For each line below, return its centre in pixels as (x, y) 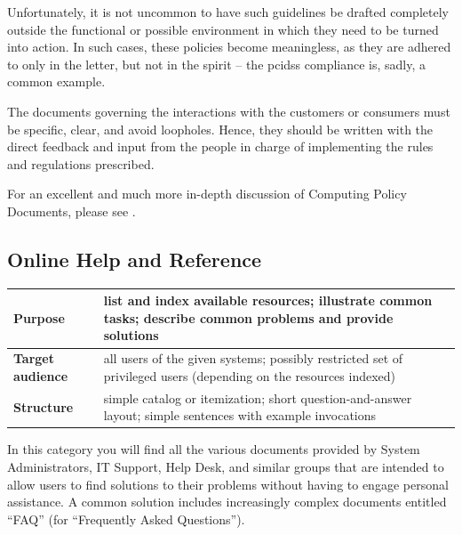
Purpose (39, 317)
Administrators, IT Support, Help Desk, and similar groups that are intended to (226, 466)
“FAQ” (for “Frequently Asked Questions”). (126, 519)
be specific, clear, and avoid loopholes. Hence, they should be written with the (220, 129)
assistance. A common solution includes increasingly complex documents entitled (227, 502)
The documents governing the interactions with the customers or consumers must (229, 111)
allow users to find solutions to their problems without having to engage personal (228, 484)
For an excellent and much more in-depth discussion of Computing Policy (207, 194)
